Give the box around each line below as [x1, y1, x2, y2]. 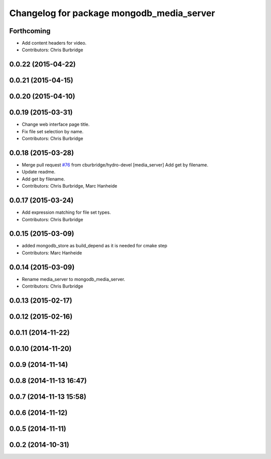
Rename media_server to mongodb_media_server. [22, 276, 125, 282]
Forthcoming [9, 27, 51, 35]
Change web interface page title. [22, 121, 90, 128]
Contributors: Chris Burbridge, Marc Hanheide [22, 183, 117, 189]
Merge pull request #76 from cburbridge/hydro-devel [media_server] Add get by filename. [22, 162, 208, 168]
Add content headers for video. [22, 40, 87, 46]
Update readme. [22, 169, 56, 175]
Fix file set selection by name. [22, 128, 84, 134]
